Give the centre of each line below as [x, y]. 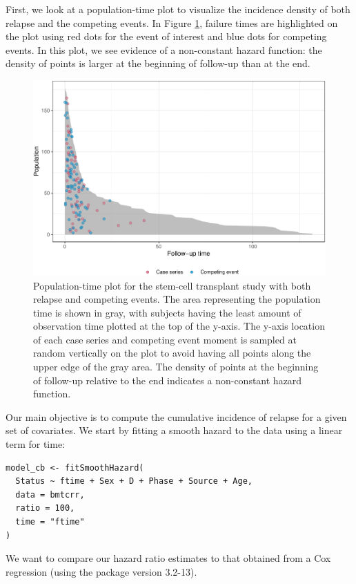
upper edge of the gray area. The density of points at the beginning [176, 367]
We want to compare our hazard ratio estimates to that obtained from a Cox [168, 558]
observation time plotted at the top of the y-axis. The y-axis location [179, 326]
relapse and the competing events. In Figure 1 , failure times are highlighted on [172, 22]
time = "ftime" [50, 522]
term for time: [36, 444]
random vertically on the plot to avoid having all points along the [172, 353]
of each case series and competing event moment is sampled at [165, 339]
